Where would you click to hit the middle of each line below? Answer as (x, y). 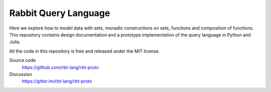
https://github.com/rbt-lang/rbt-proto (60, 67)
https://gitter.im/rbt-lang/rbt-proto (57, 81)
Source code (23, 60)
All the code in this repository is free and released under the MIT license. (85, 51)
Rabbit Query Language (60, 13)
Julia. (15, 42)
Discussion (21, 74)
